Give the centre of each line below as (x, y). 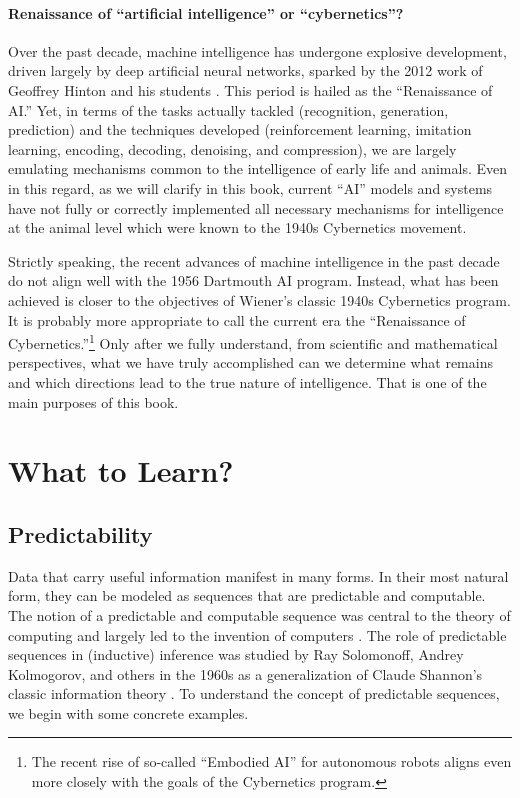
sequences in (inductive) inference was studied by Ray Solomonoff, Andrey (236, 654)
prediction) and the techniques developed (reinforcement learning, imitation (240, 129)
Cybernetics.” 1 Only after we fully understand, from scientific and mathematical (253, 341)
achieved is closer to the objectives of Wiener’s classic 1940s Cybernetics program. (259, 299)
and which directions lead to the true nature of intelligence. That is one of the (247, 381)
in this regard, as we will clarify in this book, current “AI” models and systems (250, 187)
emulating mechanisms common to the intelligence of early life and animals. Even (257, 168)
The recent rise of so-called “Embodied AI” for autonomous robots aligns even (271, 761)
